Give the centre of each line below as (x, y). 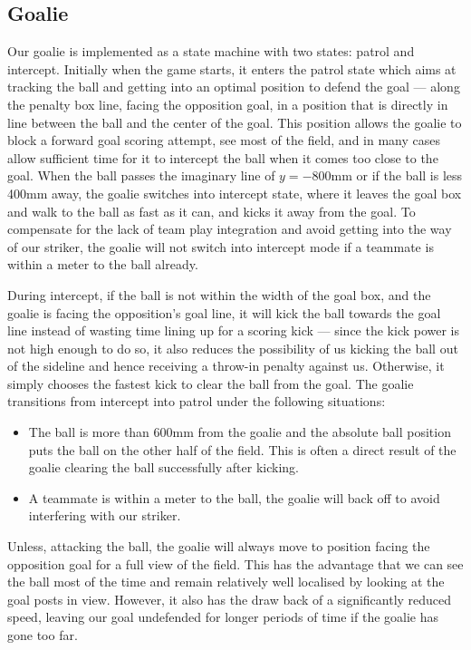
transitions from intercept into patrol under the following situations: (197, 401)
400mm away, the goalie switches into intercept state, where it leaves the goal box (235, 193)
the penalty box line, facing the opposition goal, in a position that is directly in (228, 104)
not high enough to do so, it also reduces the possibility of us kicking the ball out (233, 348)
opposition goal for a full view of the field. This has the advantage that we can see (235, 563)
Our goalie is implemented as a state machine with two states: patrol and (211, 51)
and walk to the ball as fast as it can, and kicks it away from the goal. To (211, 211)
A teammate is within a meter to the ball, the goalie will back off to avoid (234, 497)
